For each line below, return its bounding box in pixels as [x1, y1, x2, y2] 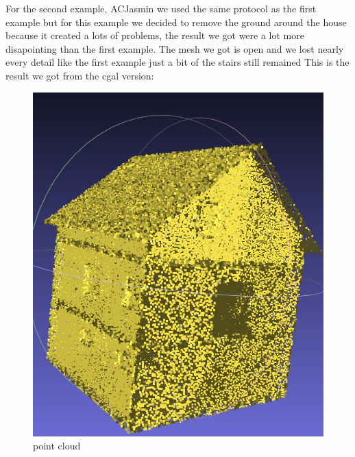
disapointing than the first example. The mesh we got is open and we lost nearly [5, 41, 344, 55]
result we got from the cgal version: [5, 68, 154, 82]
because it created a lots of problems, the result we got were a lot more [5, 28, 304, 42]
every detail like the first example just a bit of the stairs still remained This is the [5, 55, 350, 69]
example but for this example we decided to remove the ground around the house [5, 14, 347, 29]
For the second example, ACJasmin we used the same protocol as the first [5, 1, 317, 15]
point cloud [33, 439, 81, 453]
